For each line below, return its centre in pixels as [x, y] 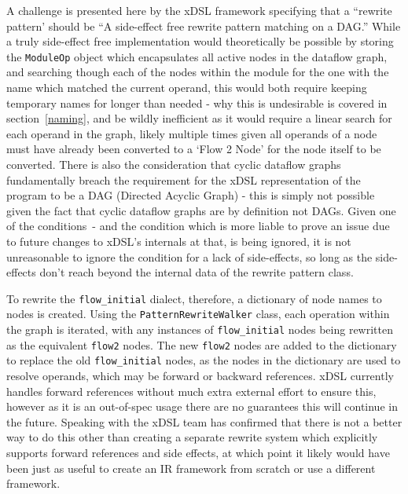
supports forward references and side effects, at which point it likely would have [198, 452]
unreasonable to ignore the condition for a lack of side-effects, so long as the [189, 256]
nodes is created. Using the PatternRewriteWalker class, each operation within [198, 314]
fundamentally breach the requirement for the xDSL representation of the [184, 179]
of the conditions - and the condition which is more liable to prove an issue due [198, 226]
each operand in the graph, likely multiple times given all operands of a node [192, 133]
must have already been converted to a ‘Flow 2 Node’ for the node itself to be [194, 149]
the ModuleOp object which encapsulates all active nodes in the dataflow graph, [197, 56]
